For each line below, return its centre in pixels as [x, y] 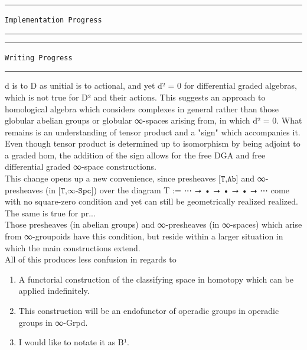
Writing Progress [39, 58]
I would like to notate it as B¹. [74, 342]
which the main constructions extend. [73, 247]
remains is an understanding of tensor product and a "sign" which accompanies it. [153, 132]
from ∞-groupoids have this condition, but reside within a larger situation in [144, 236]
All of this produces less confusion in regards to [91, 259]
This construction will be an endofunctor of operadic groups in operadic [149, 310]
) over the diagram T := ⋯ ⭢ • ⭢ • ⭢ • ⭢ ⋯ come [191, 189]
